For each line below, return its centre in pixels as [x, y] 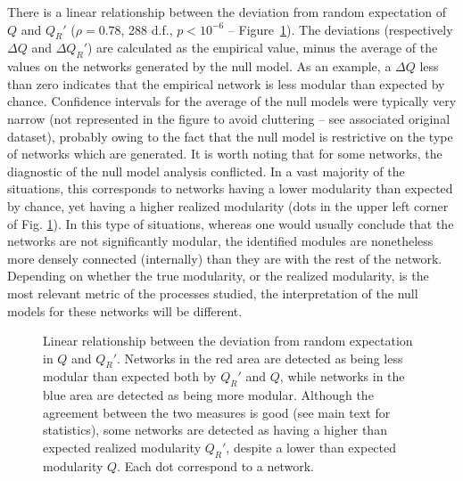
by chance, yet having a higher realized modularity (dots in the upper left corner [228, 205]
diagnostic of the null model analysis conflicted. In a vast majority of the [206, 171]
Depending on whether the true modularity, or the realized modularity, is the [218, 276]
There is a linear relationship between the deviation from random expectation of [227, 12]
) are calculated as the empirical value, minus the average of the [262, 48]
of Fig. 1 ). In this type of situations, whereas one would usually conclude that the [231, 223]
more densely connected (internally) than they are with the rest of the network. [225, 258]
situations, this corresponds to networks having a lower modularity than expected [230, 188]
